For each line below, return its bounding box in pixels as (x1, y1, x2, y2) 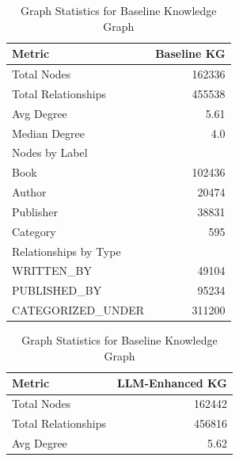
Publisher (12, 203, 58, 219)
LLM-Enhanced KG (116, 375, 227, 391)
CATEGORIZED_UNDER (12, 302, 145, 318)
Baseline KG (155, 45, 226, 62)
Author (12, 184, 47, 200)
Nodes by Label (12, 144, 88, 161)
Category (12, 223, 56, 239)
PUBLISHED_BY (12, 282, 102, 299)
